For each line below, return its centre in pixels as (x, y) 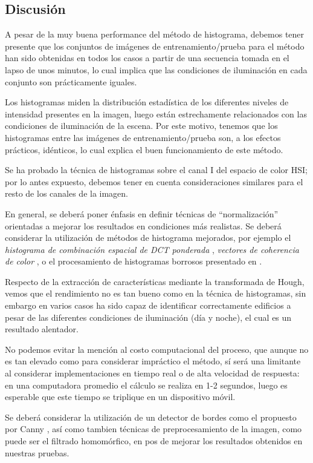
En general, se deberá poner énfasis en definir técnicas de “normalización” (142, 213)
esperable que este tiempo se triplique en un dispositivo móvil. (120, 397)
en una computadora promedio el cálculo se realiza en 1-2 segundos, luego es (146, 385)
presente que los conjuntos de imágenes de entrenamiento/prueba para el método (155, 46)
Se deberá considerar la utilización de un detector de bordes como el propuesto (151, 417)
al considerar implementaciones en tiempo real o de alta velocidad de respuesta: (152, 373)
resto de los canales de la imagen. (67, 193)
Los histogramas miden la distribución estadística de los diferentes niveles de (147, 102)
